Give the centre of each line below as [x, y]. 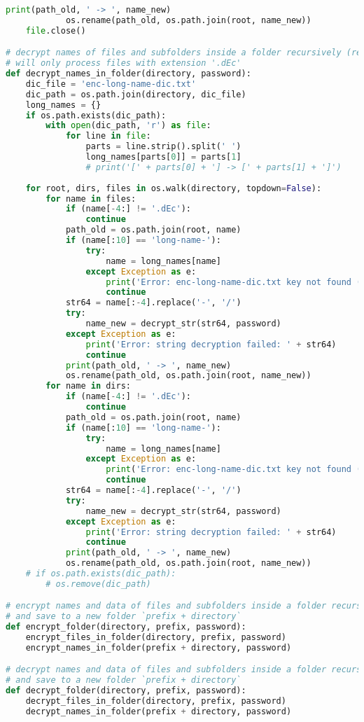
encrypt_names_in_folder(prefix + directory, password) [159, 647]
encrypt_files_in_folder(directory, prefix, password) [156, 638]
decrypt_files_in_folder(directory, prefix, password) [156, 701]
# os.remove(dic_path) [98, 584]
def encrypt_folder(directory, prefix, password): [126, 627]
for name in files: [91, 199]
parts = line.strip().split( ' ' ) [163, 147]
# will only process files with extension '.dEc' [124, 63]
